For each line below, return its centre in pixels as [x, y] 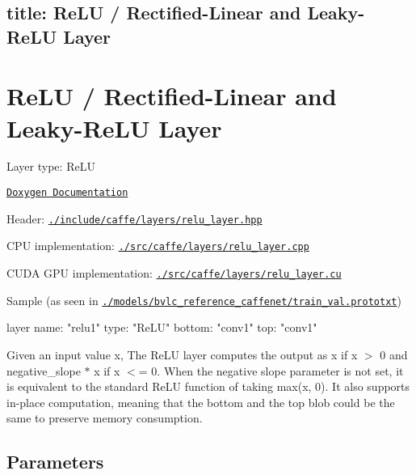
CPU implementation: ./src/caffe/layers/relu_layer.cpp [158, 246]
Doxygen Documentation [67, 193]
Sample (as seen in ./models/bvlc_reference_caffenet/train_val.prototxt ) [204, 300]
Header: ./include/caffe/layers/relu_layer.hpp [134, 218]
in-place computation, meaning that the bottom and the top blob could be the [201, 402]
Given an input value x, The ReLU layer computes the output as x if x [182, 354]
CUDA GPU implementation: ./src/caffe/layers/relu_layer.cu [174, 273]
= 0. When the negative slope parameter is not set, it [271, 370]
